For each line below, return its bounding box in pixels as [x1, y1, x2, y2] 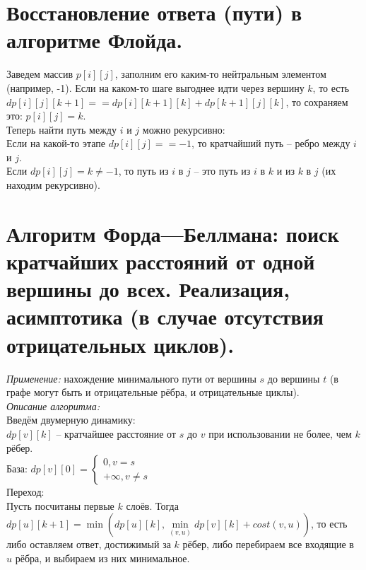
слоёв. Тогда [126, 498, 179, 513]
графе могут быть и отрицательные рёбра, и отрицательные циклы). [6, 385, 300, 400]
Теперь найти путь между [6, 122, 117, 136]
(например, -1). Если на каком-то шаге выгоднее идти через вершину [6, 80, 305, 95]
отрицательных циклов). [6, 330, 235, 359]
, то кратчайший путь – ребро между [191, 136, 350, 151]
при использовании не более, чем [208, 426, 352, 441]
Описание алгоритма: [6, 398, 100, 413]
